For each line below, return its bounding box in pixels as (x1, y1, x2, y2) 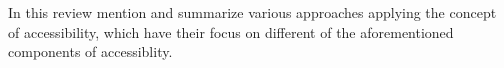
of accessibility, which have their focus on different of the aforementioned (8, 21, 454, 42)
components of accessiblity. (8, 41, 173, 62)
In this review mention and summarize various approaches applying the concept (8, 2, 497, 22)
